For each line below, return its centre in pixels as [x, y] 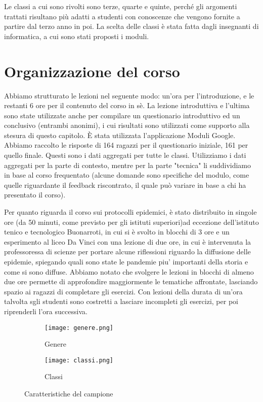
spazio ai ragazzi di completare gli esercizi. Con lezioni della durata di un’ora [123, 291]
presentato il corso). [35, 195]
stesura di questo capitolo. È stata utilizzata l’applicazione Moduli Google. [120, 135]
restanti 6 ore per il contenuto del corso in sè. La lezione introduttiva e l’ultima [127, 105]
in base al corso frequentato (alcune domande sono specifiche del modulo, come [127, 175]
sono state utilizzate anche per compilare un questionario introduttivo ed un [122, 115]
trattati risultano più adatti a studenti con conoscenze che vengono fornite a [122, 16]
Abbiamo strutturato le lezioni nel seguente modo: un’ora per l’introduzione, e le [129, 95]
